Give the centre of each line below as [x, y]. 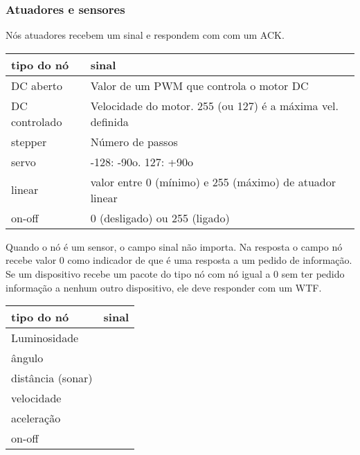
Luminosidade [45, 338]
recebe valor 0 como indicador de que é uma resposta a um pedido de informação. [179, 260]
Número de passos [134, 141]
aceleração [36, 418]
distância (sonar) [52, 378]
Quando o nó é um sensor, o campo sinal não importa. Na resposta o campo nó [174, 246]
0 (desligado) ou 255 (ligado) [160, 217]
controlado [37, 121]
